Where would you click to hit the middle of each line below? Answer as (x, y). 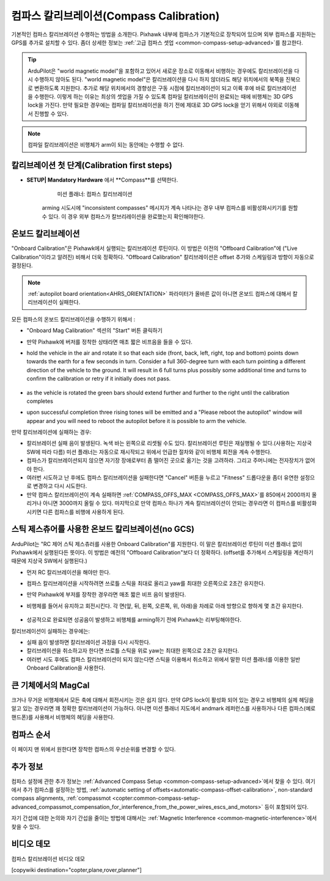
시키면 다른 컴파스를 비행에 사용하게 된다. (75, 512)
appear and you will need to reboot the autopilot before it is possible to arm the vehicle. (137, 421)
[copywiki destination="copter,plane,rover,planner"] (76, 870)
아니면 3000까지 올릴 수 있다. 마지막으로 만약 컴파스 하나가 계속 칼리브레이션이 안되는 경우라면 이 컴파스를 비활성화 (180, 503)
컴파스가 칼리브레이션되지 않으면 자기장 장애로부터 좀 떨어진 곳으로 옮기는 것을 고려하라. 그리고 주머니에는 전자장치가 (165, 460)
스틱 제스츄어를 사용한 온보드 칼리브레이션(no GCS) (103, 529)
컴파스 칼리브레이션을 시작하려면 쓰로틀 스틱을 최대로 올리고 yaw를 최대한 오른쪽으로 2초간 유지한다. (146, 583)
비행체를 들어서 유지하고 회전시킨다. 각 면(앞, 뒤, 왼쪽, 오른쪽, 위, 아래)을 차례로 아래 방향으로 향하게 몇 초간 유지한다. (165, 606)
